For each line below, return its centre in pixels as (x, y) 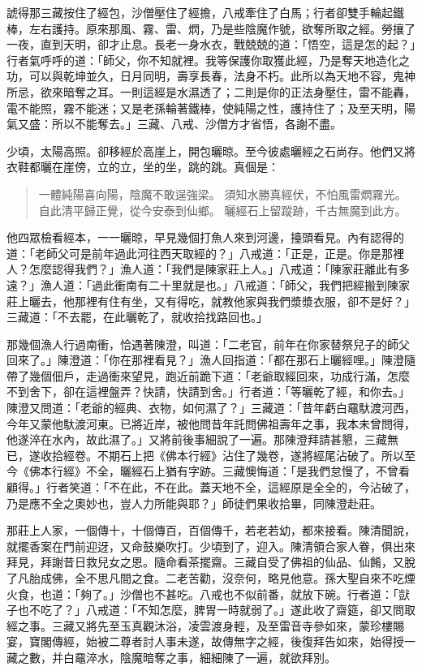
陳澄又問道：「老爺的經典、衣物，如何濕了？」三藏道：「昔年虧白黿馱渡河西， (211, 408)
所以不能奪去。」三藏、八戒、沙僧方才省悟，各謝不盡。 (196, 124)
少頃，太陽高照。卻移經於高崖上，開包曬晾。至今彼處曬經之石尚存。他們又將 (211, 151)
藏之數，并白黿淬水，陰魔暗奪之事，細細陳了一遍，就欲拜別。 (171, 657)
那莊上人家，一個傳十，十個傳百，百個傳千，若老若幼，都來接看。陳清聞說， (211, 530)
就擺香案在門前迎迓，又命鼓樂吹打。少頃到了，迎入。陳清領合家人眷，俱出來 (211, 546)
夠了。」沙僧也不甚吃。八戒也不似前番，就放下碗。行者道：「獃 (245, 594)
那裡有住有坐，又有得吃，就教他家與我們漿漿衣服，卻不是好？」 (245, 301)
